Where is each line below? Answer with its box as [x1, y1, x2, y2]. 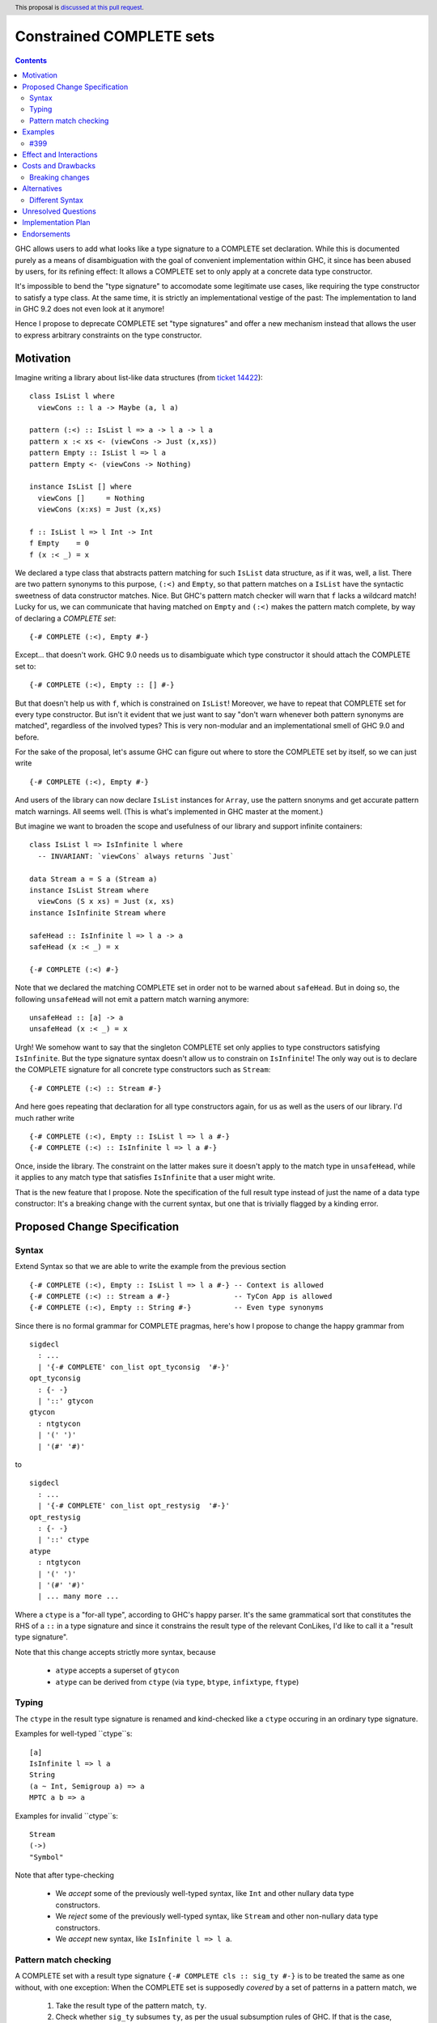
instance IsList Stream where [29, 886, 150, 894]
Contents [15, 55, 48, 65]
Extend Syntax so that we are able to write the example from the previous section [15, 1262, 286, 1271]
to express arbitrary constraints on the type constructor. [15, 330, 202, 340]
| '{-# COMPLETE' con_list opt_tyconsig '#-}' [37, 1362, 231, 1372]
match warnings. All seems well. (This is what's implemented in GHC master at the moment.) [15, 806, 324, 816]
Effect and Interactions [22, 150, 98, 159]
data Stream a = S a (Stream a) [29, 874, 158, 884]
